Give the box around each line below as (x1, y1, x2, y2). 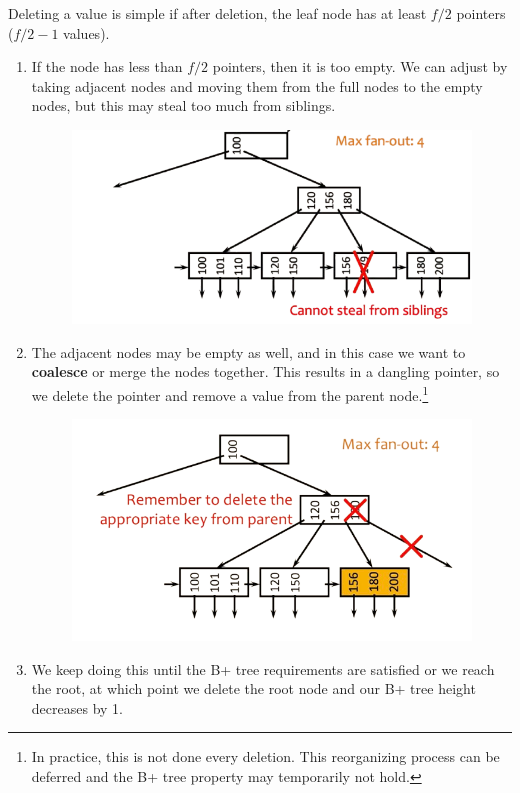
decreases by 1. (31, 697, 123, 718)
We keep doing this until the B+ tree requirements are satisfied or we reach (31, 658, 495, 679)
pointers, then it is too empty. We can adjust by (212, 56, 508, 77)
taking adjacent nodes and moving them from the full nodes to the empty (31, 75, 483, 96)
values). (63, 22, 110, 43)
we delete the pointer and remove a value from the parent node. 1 (31, 381, 429, 405)
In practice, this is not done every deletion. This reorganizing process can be (31, 746, 500, 767)
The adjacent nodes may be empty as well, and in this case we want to (31, 341, 466, 362)
